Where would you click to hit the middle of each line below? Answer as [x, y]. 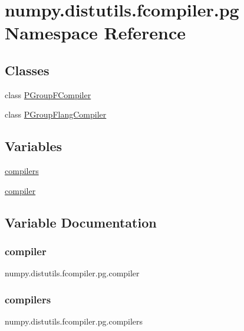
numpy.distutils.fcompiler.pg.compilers [74, 321]
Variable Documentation [81, 222]
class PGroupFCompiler [48, 94]
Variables [34, 146]
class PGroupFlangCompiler [56, 114]
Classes [27, 70]
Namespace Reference [95, 33]
